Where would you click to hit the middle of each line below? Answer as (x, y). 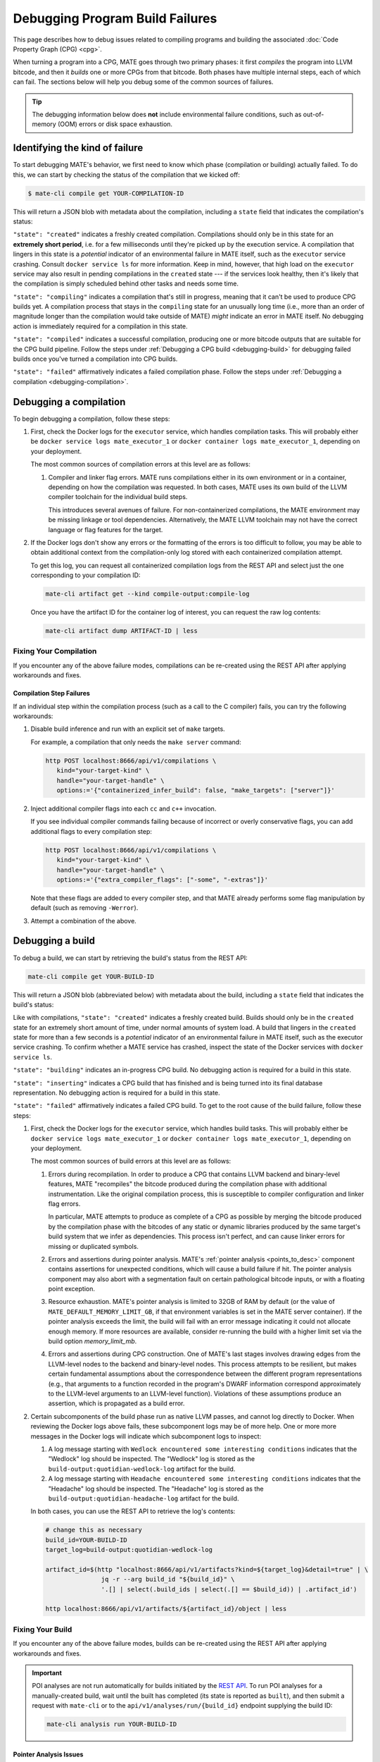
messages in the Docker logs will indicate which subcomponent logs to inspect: (146, 1436)
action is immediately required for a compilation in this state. (100, 326)
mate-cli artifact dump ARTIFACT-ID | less (122, 631)
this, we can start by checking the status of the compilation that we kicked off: (127, 174)
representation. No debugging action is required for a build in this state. (117, 1093)
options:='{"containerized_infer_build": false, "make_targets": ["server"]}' (196, 790)
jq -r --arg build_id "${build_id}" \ (168, 1579)
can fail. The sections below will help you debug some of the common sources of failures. (143, 82)
